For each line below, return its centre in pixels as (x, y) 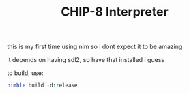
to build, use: (25, 73)
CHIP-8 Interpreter (115, 12)
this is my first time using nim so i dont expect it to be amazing (95, 47)
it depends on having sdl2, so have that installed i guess (86, 60)
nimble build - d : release (42, 86)
